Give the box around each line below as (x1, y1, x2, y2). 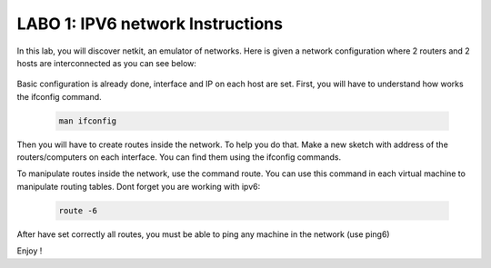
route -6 (58, 205, 98, 215)
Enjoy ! (16, 245, 43, 256)
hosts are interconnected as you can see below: (16, 57, 197, 68)
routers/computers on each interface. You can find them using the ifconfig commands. (16, 152, 342, 163)
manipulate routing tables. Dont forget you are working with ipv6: (16, 181, 261, 192)
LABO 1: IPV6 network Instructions (16, 14, 284, 34)
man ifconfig (58, 115, 117, 126)
